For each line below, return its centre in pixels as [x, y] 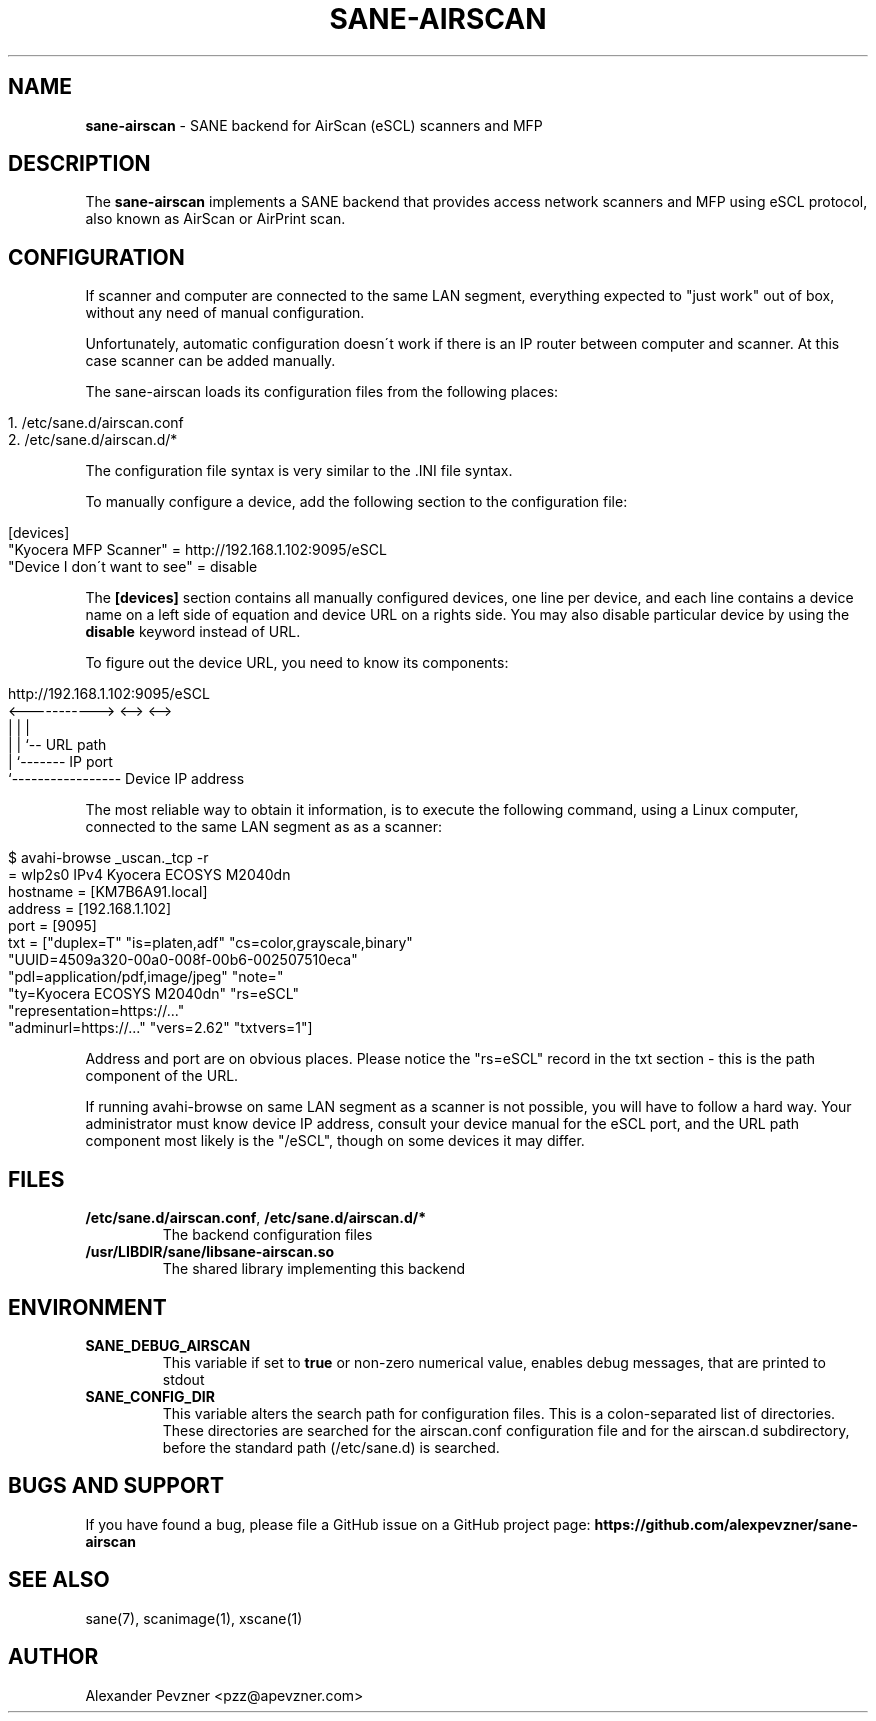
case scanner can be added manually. [210, 361]
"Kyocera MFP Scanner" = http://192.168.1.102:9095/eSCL [197, 550]
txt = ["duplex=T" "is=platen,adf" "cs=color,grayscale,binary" [210, 943]
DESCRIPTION [79, 164]
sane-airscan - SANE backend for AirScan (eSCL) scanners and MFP [314, 125]
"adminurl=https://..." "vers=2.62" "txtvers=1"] [160, 1028]
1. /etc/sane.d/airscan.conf [96, 423]
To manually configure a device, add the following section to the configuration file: [356, 502]
